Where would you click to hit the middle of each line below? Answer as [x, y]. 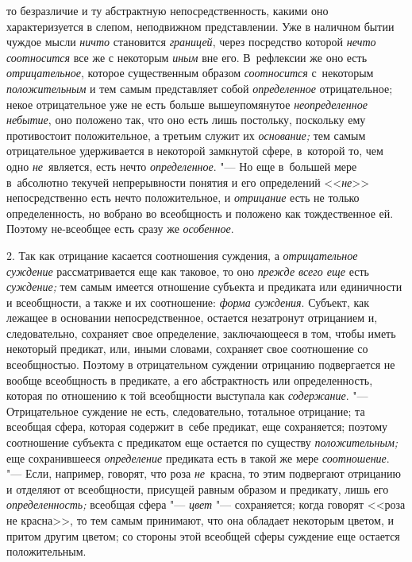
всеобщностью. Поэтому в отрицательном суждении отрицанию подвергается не [201, 364]
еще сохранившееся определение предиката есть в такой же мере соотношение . [198, 457]
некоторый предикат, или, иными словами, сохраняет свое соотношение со [187, 349]
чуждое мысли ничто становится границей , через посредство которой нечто [191, 42]
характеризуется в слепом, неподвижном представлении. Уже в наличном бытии [200, 26]
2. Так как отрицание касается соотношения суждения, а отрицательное [182, 255]
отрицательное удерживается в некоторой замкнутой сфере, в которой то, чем [195, 151]
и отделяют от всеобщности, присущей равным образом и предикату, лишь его [198, 488]
